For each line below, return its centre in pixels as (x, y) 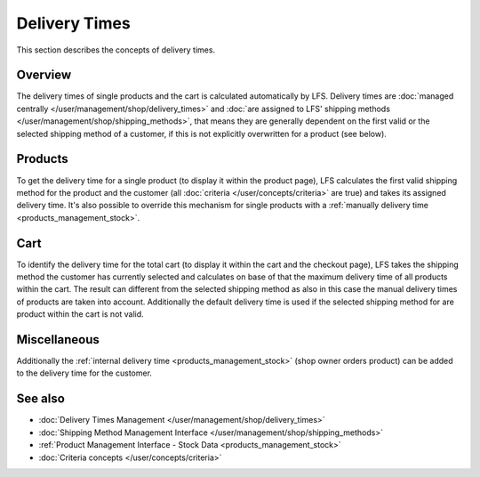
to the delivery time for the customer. (84, 373)
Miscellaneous (58, 340)
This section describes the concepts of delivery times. (116, 50)
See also (41, 399)
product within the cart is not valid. (80, 314)
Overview (44, 75)
